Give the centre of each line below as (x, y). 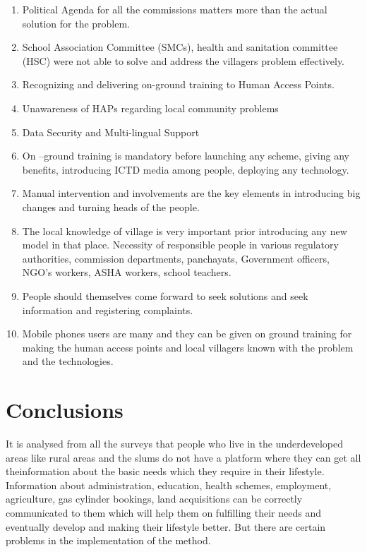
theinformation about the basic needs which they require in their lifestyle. (165, 471)
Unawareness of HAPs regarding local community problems (150, 108)
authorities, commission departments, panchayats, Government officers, (176, 258)
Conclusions (65, 410)
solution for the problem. (76, 23)
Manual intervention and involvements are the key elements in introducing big (191, 193)
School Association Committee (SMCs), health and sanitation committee (180, 47)
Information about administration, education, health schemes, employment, (169, 485)
